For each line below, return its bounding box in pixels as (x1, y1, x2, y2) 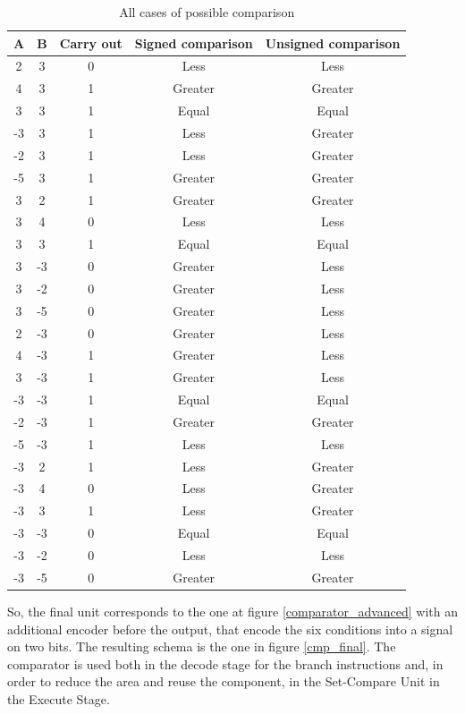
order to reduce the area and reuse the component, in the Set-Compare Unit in (7, 672, 440, 691)
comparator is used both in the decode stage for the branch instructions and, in (7, 654, 444, 673)
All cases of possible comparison (119, 3, 295, 21)
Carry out (59, 33, 123, 52)
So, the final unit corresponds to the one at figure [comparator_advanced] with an (7, 601, 459, 620)
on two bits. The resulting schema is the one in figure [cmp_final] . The (7, 637, 396, 656)
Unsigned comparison (265, 33, 401, 52)
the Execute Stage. (7, 689, 110, 708)
